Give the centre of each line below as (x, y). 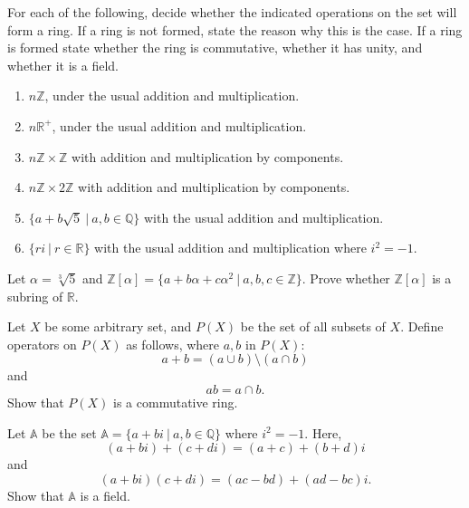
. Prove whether (346, 278)
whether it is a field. (63, 65)
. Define (422, 326)
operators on (42, 344)
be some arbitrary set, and (118, 326)
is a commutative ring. (176, 402)
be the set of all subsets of (313, 326)
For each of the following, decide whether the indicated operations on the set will (232, 12)
